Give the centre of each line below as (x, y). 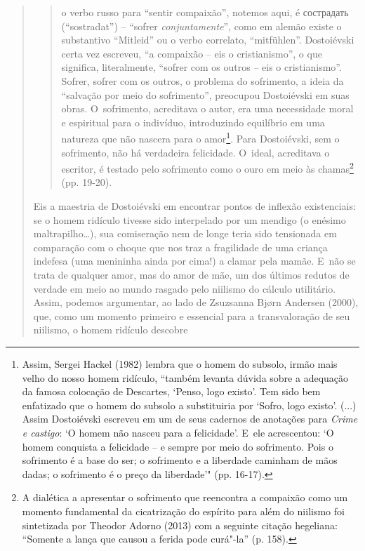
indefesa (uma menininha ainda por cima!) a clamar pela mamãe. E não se (194, 261)
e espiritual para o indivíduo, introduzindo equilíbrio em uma (193, 122)
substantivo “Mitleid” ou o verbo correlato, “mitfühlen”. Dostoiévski (208, 40)
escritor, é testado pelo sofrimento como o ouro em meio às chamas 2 (207, 167)
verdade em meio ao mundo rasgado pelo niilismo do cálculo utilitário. (185, 288)
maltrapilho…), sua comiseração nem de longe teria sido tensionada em (185, 233)
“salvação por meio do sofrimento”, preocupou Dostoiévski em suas (205, 94)
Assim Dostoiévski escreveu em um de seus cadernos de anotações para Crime (190, 419)
